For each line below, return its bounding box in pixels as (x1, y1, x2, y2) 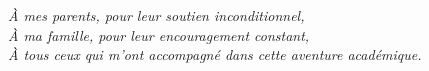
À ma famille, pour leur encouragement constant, (8, 24, 310, 45)
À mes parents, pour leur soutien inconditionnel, (8, 5, 305, 25)
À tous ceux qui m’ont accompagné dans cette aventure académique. (8, 44, 422, 65)
